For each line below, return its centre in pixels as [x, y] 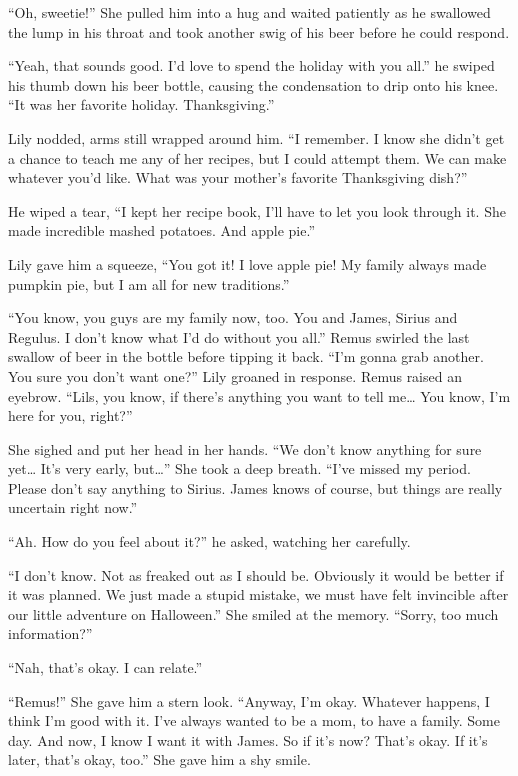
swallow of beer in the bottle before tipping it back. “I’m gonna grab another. [246, 356]
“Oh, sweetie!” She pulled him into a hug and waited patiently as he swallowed [249, 12]
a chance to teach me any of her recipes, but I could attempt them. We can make [257, 157]
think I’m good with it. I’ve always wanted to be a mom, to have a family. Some [254, 720]
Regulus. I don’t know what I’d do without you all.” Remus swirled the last [239, 336]
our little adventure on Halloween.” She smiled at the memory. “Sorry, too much [253, 613]
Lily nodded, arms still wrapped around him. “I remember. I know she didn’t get [256, 137]
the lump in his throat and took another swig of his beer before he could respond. [259, 31]
